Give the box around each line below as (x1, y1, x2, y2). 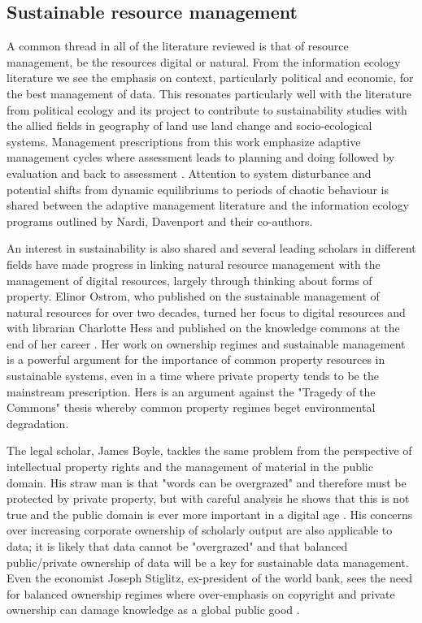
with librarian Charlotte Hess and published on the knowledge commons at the (7, 319, 400, 336)
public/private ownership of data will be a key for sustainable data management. (7, 553, 409, 570)
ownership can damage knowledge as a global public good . (7, 601, 300, 618)
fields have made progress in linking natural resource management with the (7, 255, 381, 272)
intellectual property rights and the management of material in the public (7, 458, 373, 475)
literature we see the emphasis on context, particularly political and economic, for (7, 69, 414, 86)
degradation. (7, 414, 69, 431)
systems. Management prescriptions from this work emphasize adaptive (7, 132, 361, 149)
